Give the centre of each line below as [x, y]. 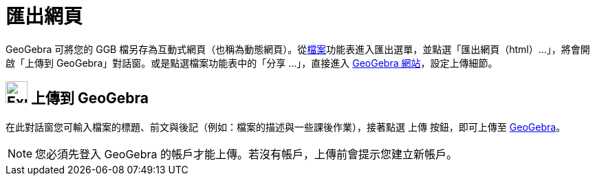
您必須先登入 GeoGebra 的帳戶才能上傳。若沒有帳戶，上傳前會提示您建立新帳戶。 [246, 154]
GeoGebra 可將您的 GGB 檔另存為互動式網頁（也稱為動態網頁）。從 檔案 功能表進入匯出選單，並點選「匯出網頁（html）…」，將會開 [298, 49]
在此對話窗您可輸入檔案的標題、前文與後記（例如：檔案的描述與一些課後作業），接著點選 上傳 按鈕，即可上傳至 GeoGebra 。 [286, 127]
